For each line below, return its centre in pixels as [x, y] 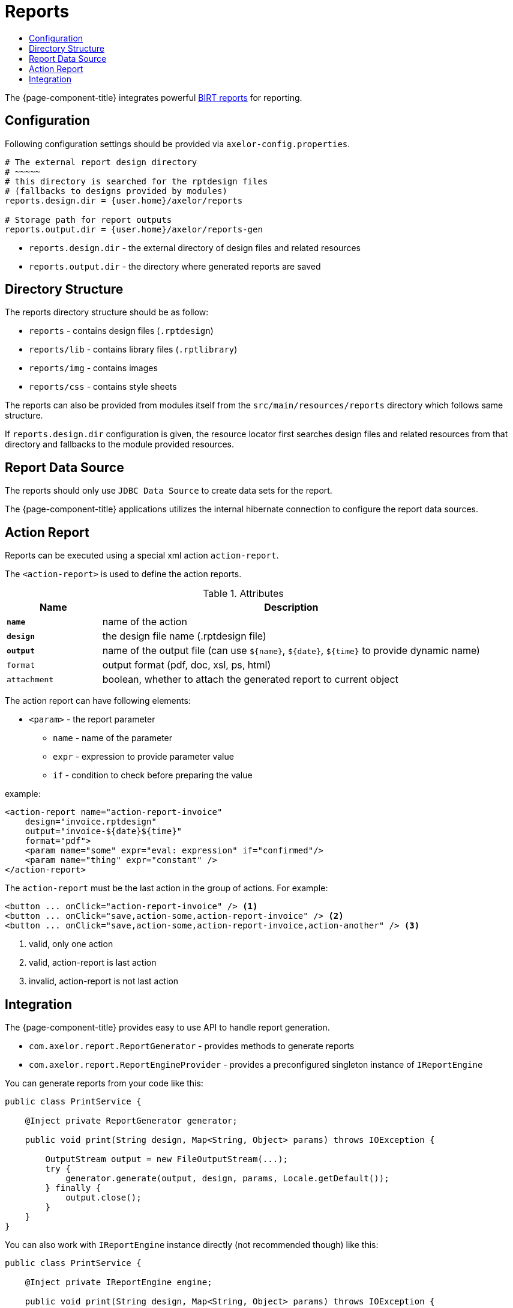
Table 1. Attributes [243, 594]
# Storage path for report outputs [88, 220]
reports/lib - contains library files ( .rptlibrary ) [133, 350]
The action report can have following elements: [98, 701]
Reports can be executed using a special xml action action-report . [142, 556]
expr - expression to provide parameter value [143, 757]
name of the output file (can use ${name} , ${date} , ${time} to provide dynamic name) [291, 651]
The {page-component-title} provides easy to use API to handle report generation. [167, 1027]
